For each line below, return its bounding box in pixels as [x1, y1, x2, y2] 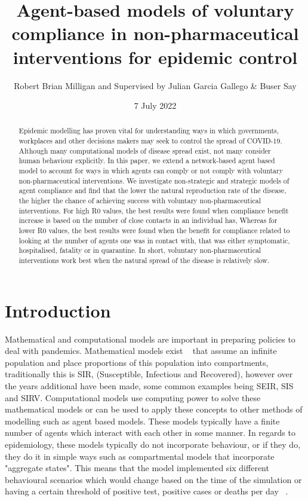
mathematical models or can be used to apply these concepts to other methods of [5, 403, 303, 416]
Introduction [5, 298, 111, 322]
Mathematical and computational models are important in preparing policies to [5, 332, 295, 345]
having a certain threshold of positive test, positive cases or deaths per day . [5, 485, 288, 497]
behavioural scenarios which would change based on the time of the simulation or [5, 473, 302, 485]
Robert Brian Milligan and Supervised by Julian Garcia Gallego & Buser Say [14, 79, 297, 91]
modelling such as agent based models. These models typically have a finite [5, 414, 280, 427]
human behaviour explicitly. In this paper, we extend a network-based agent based [19, 155, 275, 166]
